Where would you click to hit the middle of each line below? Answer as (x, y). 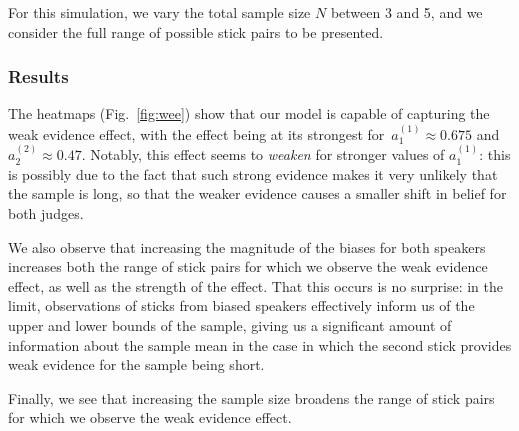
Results (38, 76)
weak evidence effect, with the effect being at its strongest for (196, 133)
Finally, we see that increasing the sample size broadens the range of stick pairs (251, 397)
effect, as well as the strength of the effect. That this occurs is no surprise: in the (255, 285)
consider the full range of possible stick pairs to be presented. (196, 31)
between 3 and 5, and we (406, 12)
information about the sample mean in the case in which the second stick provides (260, 344)
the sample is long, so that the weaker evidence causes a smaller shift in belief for (257, 193)
